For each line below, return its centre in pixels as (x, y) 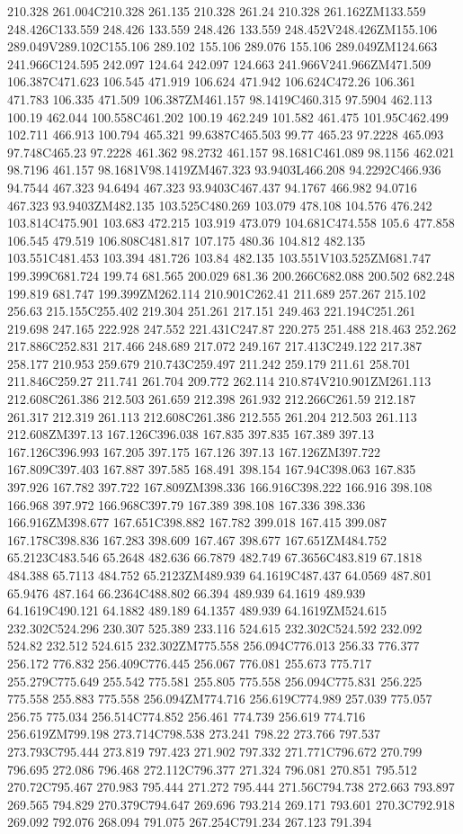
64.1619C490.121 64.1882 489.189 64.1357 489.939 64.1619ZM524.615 (197, 610)
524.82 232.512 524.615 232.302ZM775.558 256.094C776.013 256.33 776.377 (214, 646)
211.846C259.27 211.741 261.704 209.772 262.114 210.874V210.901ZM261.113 (219, 381)
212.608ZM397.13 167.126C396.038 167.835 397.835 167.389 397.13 (191, 434)
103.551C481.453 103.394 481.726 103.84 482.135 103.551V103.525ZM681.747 (219, 258)
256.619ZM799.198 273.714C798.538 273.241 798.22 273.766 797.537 (194, 734)
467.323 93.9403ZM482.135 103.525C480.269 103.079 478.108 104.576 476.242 (220, 205)
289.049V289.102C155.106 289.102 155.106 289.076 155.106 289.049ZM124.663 (223, 46)
